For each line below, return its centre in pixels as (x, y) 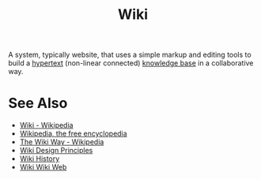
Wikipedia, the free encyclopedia (74, 134)
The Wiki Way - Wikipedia (62, 142)
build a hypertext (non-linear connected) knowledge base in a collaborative (131, 63)
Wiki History (40, 158)
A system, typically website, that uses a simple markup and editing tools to (130, 55)
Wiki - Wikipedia (46, 125)
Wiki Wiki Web (43, 167)
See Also (38, 103)
